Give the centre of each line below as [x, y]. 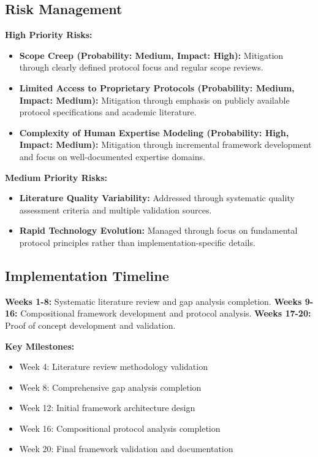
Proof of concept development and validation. [90, 325]
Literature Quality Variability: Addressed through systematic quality [157, 198]
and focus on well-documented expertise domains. [112, 156]
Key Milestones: [40, 346]
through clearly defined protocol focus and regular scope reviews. [141, 67]
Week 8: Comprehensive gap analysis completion [110, 387]
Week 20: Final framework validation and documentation [126, 449]
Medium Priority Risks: [56, 177]
